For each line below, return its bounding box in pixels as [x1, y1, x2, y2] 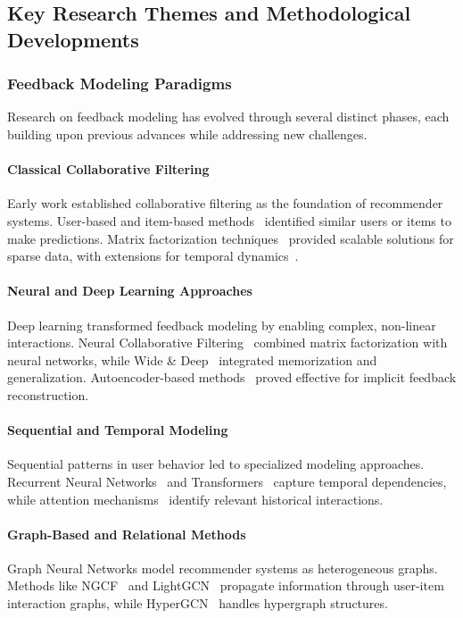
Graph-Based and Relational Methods [7, 524, 246, 543]
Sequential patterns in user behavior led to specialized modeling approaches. [7, 455, 425, 473]
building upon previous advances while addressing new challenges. [7, 124, 368, 143]
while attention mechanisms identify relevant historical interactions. [7, 489, 384, 508]
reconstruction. [7, 385, 89, 404]
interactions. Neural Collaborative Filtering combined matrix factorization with [7, 333, 448, 352]
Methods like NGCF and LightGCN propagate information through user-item [7, 576, 444, 595]
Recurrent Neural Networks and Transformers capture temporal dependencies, [7, 472, 447, 490]
